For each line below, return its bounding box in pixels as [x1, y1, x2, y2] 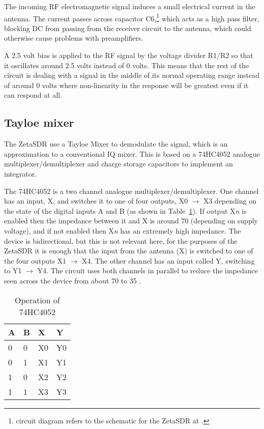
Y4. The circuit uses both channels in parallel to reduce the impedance [37, 265, 258, 276]
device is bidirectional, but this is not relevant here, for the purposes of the [4, 235, 238, 246]
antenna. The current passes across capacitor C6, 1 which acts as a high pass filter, [4, 11, 259, 23]
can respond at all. [4, 90, 62, 100]
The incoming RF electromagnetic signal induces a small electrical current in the [4, 1, 255, 11]
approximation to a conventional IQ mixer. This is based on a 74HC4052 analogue [4, 148, 260, 159]
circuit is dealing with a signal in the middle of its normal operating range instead [4, 70, 259, 80]
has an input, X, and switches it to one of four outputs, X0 [4, 195, 188, 206]
